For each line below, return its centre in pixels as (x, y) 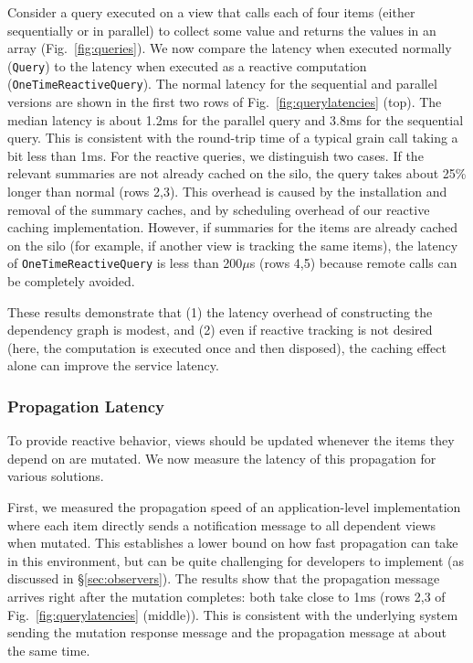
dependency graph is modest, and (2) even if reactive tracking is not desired (220, 330)
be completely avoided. (71, 281)
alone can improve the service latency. (113, 365)
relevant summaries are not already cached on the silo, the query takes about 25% (237, 173)
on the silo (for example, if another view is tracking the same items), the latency (233, 245)
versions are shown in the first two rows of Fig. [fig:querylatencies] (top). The (225, 102)
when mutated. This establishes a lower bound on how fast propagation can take (233, 543)
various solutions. (56, 476)
